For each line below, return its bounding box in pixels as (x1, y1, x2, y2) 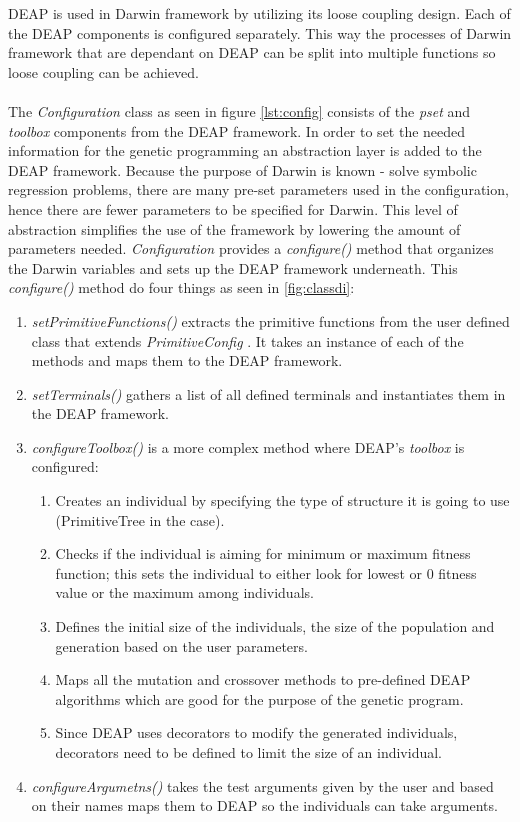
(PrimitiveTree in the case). (55, 509, 225, 530)
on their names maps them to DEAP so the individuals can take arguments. (31, 795, 498, 816)
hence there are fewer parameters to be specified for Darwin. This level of (8, 198, 458, 219)
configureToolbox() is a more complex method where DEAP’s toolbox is (31, 436, 465, 457)
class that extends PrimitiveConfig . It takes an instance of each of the (31, 330, 464, 351)
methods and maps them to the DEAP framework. (31, 350, 343, 371)
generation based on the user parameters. (55, 635, 308, 656)
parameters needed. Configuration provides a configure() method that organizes (8, 238, 494, 259)
